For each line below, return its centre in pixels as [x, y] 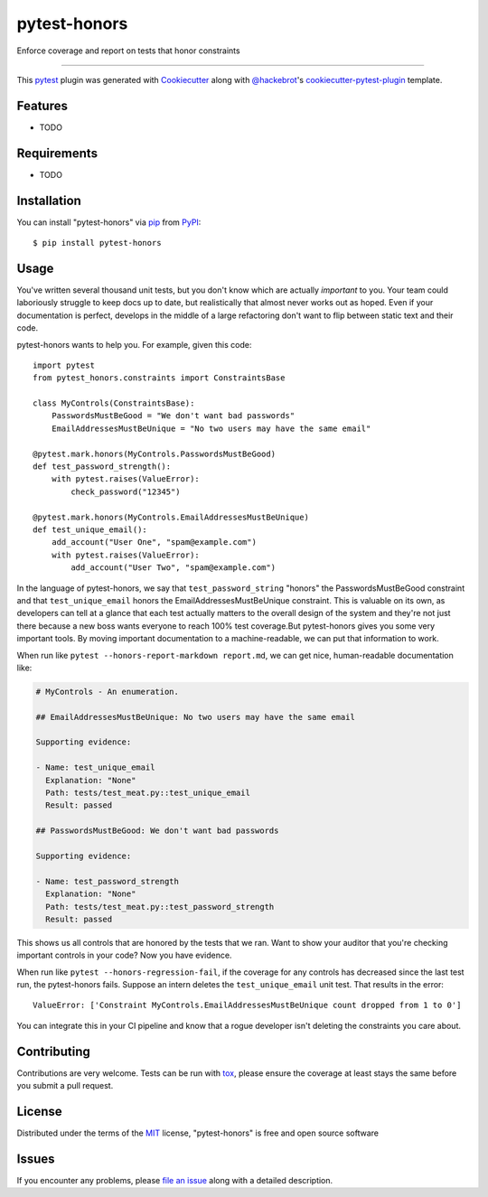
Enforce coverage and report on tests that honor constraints [128, 51]
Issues [36, 1159]
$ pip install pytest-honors [97, 243]
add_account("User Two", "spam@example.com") [173, 568]
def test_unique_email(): [90, 529]
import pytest [64, 365]
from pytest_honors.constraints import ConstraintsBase [159, 378]
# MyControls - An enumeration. [108, 692]
